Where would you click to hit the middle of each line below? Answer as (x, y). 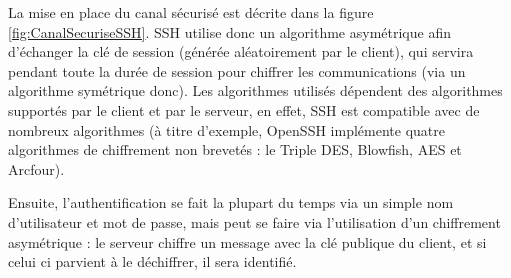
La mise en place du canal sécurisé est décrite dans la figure (191, 12)
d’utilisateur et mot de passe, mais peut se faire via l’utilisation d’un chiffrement (254, 221)
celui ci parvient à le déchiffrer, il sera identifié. (152, 261)
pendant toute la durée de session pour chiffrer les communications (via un (237, 70)
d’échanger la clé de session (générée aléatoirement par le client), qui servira (241, 51)
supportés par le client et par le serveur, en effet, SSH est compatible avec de (244, 109)
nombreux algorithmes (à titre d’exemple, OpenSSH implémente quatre (226, 129)
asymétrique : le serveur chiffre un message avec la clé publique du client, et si (247, 241)
